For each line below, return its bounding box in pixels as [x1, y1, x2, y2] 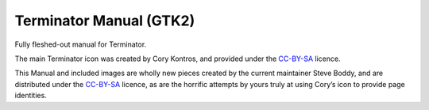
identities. [14, 91, 47, 101]
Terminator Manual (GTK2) [14, 12, 195, 29]
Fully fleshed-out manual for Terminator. [14, 40, 147, 49]
